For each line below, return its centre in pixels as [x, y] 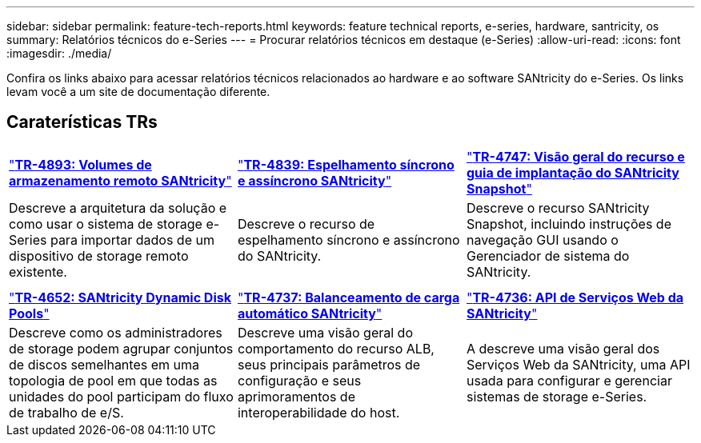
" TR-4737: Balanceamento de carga [348, 297]
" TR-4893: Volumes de [80, 164]
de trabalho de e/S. [66, 412]
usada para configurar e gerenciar [569, 380]
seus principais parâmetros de [329, 364]
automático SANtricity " [310, 313]
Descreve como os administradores [116, 332]
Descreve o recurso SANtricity [558, 208]
